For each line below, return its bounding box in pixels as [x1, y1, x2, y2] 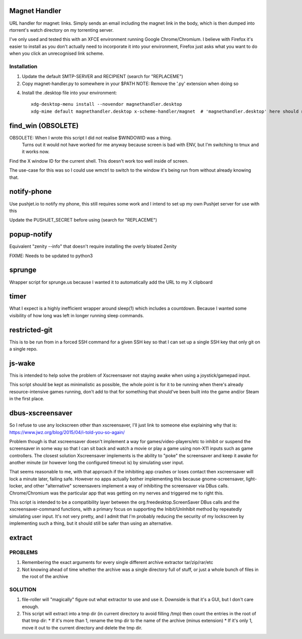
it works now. [22, 149, 50, 155]
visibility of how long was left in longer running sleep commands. [9, 312, 144, 318]
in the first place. [9, 396, 45, 402]
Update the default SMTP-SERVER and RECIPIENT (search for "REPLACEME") [22, 74, 183, 80]
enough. [22, 603, 40, 609]
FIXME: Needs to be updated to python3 [9, 252, 93, 259]
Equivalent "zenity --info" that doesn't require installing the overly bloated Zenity [9, 243, 177, 249]
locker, [9, 483, 24, 489]
